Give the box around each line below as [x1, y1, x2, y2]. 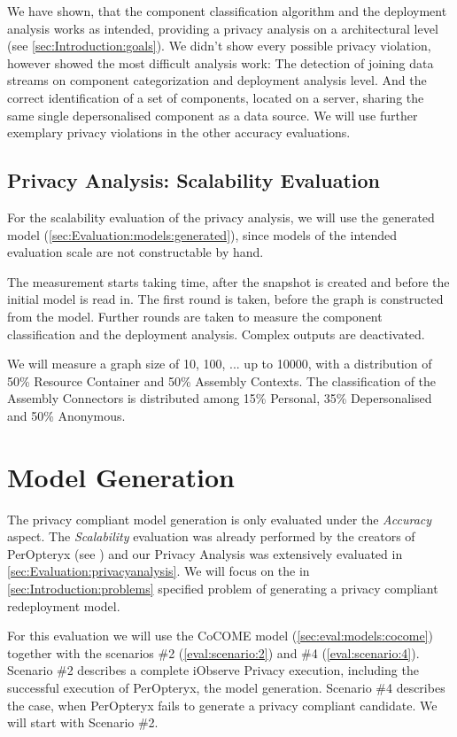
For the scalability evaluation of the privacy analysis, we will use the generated [7, 207, 435, 226]
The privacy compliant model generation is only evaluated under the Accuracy [7, 509, 432, 528]
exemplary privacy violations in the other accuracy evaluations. [7, 123, 351, 142]
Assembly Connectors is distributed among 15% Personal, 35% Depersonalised [7, 389, 432, 407]
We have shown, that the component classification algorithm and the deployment [7, 2, 447, 19]
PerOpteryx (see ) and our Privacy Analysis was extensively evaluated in [7, 544, 403, 562]
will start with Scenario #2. [7, 713, 159, 732]
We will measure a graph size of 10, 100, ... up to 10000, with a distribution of [7, 354, 432, 373]
